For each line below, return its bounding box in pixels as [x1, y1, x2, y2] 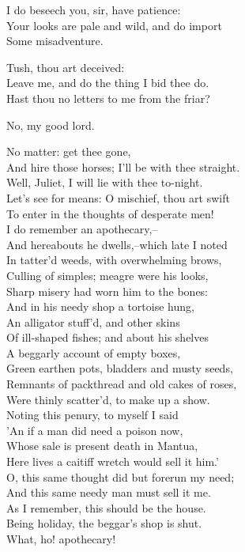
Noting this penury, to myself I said [6, 406, 179, 423]
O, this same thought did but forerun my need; [6, 468, 235, 485]
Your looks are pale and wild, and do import [6, 17, 222, 33]
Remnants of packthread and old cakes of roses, [6, 376, 237, 392]
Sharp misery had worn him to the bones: [6, 282, 209, 299]
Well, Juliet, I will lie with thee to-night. [6, 174, 203, 191]
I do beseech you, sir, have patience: [6, 2, 181, 17]
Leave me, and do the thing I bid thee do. [6, 74, 209, 91]
